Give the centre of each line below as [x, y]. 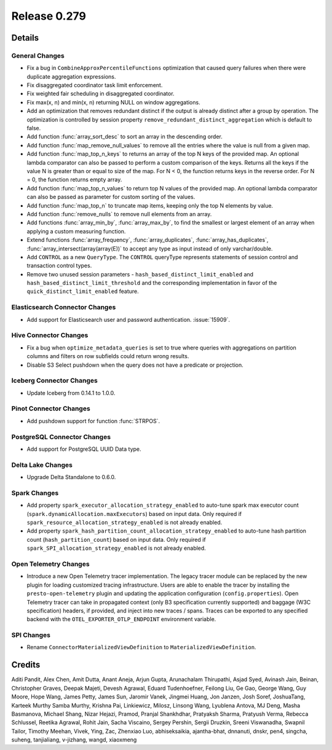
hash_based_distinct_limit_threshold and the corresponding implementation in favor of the [152, 283]
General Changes [38, 55]
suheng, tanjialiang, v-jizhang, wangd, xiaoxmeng [74, 740]
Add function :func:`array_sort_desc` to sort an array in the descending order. [124, 137]
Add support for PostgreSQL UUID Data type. [84, 449]
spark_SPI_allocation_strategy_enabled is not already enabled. [116, 548]
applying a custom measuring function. [76, 231]
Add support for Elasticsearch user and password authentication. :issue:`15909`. [128, 319]
